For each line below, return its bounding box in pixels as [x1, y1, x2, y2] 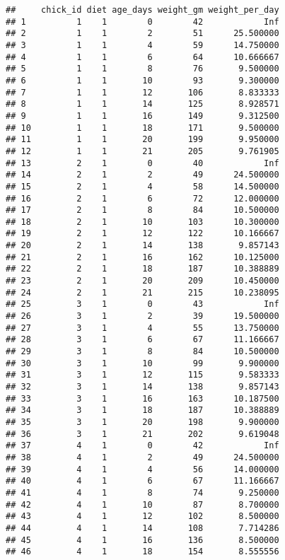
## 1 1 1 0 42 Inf [6, 16, 279, 27]
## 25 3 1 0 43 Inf [6, 299, 279, 310]
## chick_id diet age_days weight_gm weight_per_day [6, 5, 279, 15]
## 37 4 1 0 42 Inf [6, 441, 279, 451]
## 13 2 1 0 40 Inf [6, 158, 279, 168]
